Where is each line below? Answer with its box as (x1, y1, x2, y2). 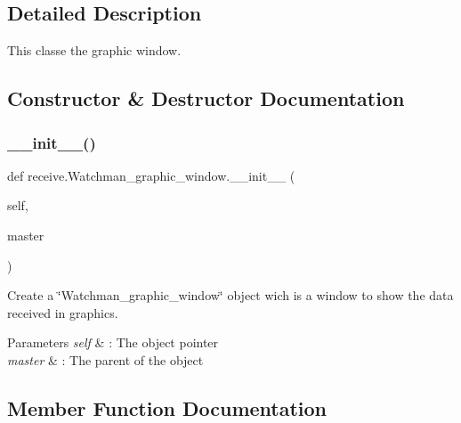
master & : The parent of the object (7, 350, 204, 369)
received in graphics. (7, 303, 118, 321)
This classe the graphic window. (7, 41, 182, 60)
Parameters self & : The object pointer (7, 333, 219, 352)
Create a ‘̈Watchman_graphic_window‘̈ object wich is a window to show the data (7, 286, 454, 305)
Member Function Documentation (7, 394, 328, 421)
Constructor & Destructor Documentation (7, 85, 405, 112)
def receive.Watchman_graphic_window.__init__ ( (7, 166, 295, 184)
